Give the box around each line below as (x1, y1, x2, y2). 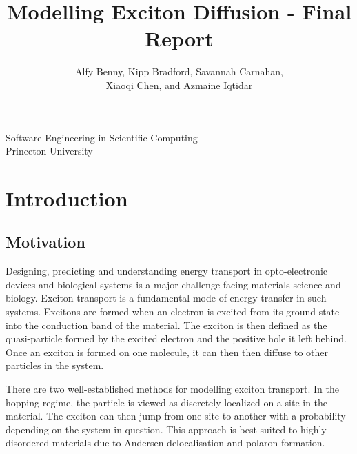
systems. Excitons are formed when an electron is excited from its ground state (6, 304, 340, 319)
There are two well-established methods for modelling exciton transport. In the (6, 382, 339, 396)
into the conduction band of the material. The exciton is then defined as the (6, 317, 327, 332)
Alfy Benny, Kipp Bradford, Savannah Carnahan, (75, 64, 283, 79)
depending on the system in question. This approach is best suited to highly (6, 422, 327, 436)
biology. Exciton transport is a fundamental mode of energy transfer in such (6, 290, 327, 305)
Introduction (6, 184, 128, 212)
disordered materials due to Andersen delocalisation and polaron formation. (6, 435, 325, 450)
